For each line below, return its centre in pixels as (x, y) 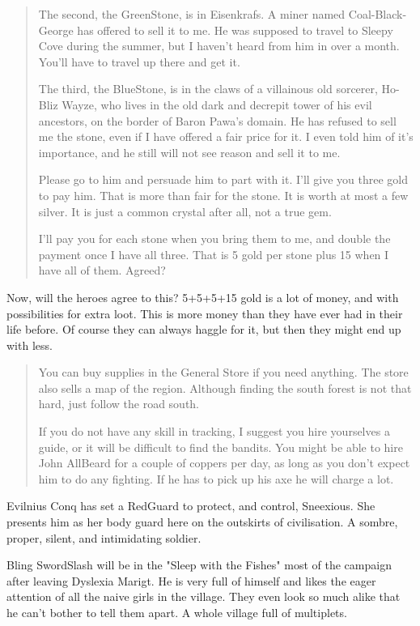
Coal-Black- (378, 14)
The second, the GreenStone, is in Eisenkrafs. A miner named (192, 14)
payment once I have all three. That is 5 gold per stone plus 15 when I (214, 254)
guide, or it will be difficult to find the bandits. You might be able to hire (221, 447)
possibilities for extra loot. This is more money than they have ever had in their (205, 313)
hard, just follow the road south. (119, 404)
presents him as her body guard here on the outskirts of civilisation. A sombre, (202, 522)
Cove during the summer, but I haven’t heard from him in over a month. (219, 46)
